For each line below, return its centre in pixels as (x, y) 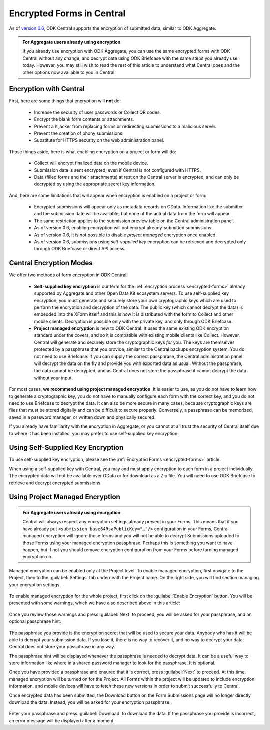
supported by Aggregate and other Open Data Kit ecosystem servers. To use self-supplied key (132, 293)
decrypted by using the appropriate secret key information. (95, 184)
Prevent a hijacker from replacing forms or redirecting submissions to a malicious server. (125, 126)
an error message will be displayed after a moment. (62, 720)
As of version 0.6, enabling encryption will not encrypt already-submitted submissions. (123, 228)
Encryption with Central (47, 89)
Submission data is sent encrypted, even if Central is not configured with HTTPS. (118, 170)
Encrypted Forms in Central (67, 13)
